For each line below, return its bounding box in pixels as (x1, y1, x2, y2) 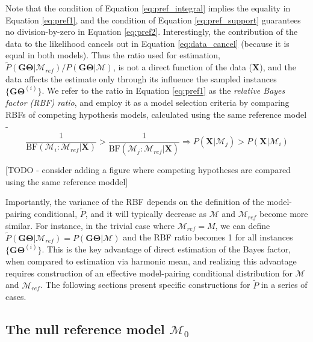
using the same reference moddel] (5, 175, 128, 188)
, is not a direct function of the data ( (113, 61, 253, 73)
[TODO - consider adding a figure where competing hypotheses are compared (5, 163, 291, 176)
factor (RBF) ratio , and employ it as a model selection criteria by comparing (5, 96, 290, 109)
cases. (5, 290, 26, 303)
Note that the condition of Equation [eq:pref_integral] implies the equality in (5, 2, 291, 14)
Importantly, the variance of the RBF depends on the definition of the (5, 195, 264, 208)
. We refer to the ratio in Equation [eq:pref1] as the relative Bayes (42, 84, 285, 97)
